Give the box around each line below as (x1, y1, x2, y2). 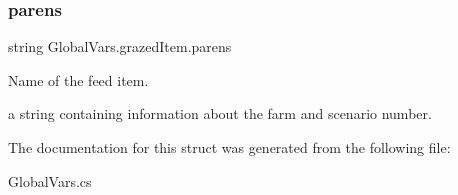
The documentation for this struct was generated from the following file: (8, 137, 451, 157)
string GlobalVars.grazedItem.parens (8, 36, 232, 57)
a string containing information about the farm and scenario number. (8, 103, 432, 124)
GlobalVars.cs (8, 170, 92, 191)
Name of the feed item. (8, 69, 149, 90)
